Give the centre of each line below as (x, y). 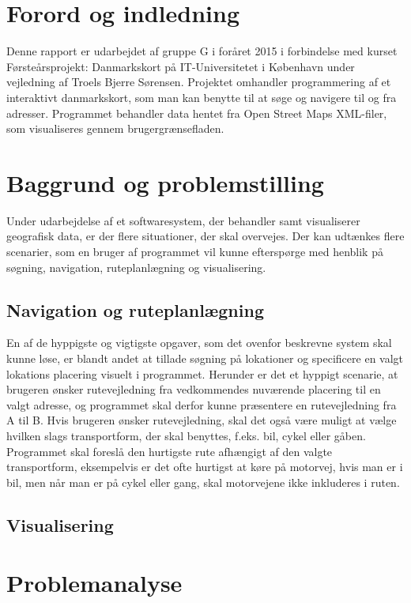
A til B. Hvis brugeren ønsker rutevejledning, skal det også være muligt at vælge (202, 420)
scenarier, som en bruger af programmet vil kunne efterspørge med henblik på (195, 251)
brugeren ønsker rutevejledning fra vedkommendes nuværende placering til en (194, 389)
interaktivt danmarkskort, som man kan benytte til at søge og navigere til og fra (202, 97)
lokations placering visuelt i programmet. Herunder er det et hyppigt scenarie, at (202, 373)
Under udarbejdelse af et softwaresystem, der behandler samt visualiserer (183, 220)
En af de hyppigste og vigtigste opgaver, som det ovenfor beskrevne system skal (199, 343)
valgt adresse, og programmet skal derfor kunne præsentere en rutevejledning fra (202, 404)
